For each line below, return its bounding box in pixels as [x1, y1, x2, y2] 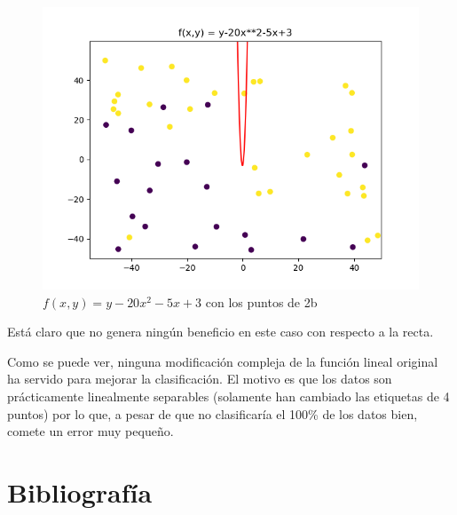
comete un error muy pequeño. [7, 422, 174, 440]
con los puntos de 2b [205, 292, 318, 311]
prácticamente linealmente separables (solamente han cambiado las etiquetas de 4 [7, 386, 450, 405]
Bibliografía [7, 473, 153, 510]
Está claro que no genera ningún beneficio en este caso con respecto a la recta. [7, 322, 434, 341]
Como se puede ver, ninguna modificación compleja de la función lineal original [7, 352, 438, 370]
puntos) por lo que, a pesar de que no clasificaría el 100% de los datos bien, [7, 404, 418, 423]
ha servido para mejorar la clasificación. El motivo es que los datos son [7, 369, 392, 388]
